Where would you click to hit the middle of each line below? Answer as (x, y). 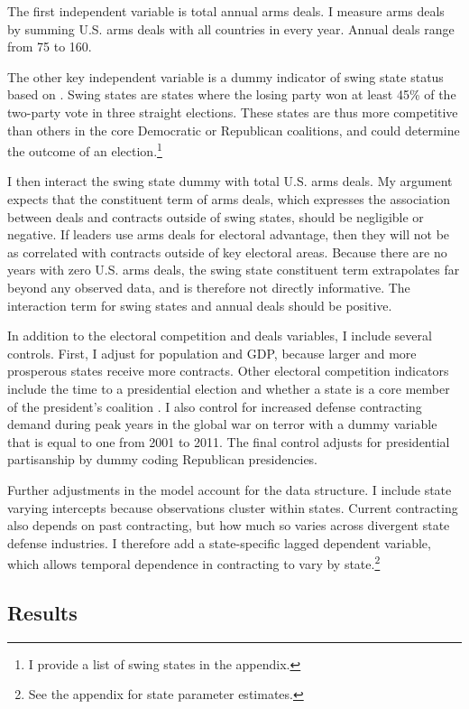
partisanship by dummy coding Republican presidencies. (163, 459)
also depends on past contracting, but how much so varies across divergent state (229, 525)
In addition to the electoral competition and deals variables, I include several (220, 336)
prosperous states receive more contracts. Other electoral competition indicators (228, 371)
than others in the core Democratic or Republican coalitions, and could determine (234, 130)
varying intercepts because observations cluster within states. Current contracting (233, 507)
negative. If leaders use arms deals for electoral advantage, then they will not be (229, 234)
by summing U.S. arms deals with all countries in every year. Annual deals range (231, 28)
